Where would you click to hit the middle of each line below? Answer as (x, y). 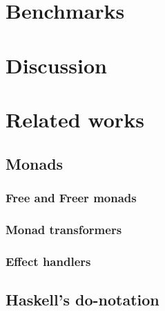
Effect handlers (48, 261)
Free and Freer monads (71, 197)
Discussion (56, 65)
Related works (75, 119)
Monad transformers (64, 229)
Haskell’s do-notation (82, 299)
